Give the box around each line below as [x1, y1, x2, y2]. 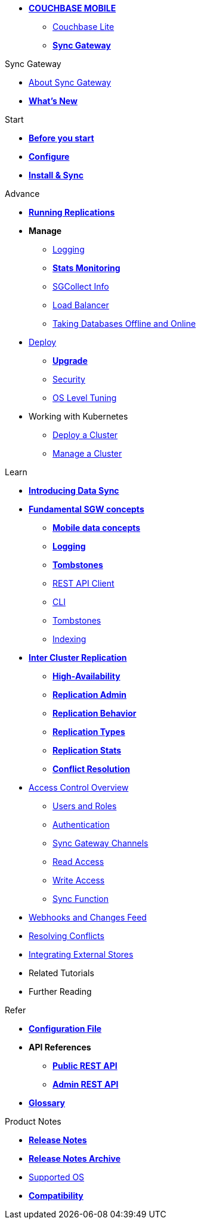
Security [52, 374, 85, 384]
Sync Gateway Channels [52, 838, 149, 848]
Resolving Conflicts [29, 931, 104, 941]
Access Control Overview [29, 782, 129, 792]
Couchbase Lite [52, 22, 115, 32]
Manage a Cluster [52, 448, 122, 458]
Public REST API [52, 1061, 117, 1071]
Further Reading [29, 986, 92, 997]
